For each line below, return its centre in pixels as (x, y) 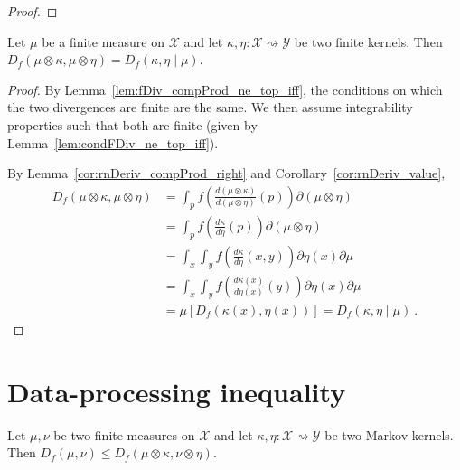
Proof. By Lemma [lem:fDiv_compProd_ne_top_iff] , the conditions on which (225, 89)
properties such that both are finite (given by (132, 124)
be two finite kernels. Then (368, 41)
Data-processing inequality (177, 391)
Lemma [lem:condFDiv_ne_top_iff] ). (113, 142)
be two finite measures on (124, 434)
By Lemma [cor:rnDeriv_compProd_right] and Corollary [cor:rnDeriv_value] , (226, 173)
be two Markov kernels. (389, 434)
